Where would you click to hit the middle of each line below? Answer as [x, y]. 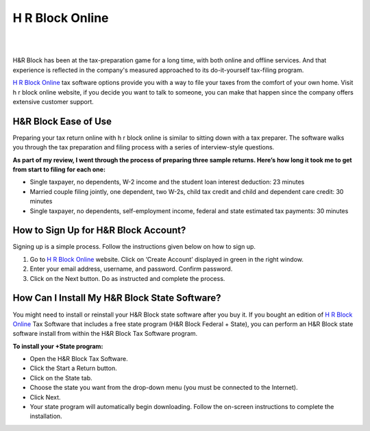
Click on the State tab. [61, 378]
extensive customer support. [53, 101]
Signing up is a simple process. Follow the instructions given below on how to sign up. [134, 247]
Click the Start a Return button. [73, 368]
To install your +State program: [58, 346]
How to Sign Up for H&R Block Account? [99, 231]
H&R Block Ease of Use [62, 121]
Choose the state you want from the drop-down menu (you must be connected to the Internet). [164, 388]
